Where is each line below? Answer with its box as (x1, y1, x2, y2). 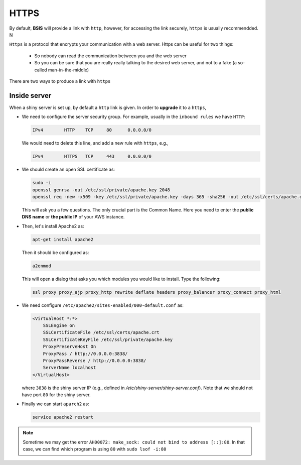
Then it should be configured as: (22, 249, 89, 256)
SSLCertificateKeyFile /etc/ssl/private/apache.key (43, 336, 173, 342)
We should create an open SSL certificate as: (22, 166, 115, 173)
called (34, 67, 47, 73)
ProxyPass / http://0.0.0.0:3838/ (43, 351, 128, 357)
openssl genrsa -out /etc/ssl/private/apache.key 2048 (32, 187, 170, 193)
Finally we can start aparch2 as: (22, 401, 90, 407)
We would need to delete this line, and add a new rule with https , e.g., (22, 140, 169, 146)
